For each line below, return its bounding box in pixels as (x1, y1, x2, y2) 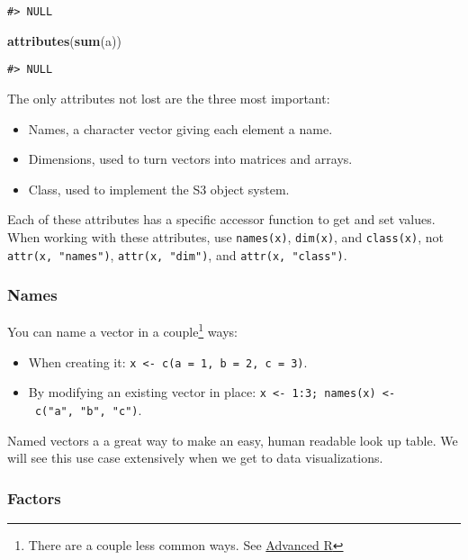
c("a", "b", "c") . (34, 400, 142, 419)
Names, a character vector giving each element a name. (28, 119, 333, 138)
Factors (7, 486, 61, 509)
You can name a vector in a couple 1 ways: (7, 320, 238, 341)
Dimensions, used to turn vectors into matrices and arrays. (28, 149, 353, 168)
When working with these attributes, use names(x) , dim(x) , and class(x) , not (7, 227, 444, 246)
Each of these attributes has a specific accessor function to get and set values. (7, 210, 436, 229)
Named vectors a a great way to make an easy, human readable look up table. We (7, 430, 458, 449)
